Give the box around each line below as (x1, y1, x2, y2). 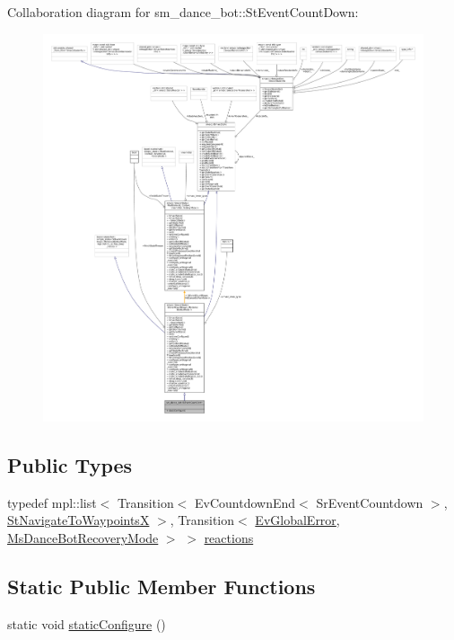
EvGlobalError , (255, 511, 340, 529)
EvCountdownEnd (195, 493, 296, 511)
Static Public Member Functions (7, 572, 316, 600)
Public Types (7, 450, 133, 478)
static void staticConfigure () (7, 614, 166, 633)
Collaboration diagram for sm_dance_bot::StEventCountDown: (7, 3, 359, 21)
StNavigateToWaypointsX (7, 511, 150, 529)
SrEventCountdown (316, 493, 423, 511)
